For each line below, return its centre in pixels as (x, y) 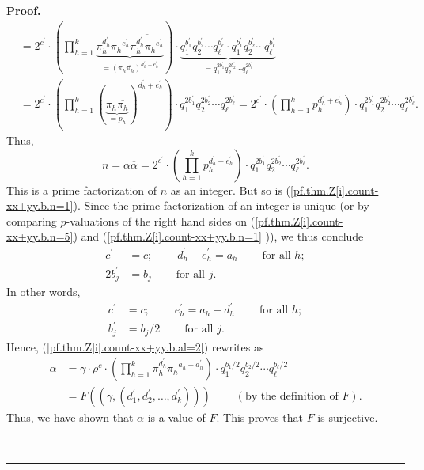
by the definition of (291, 397)
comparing (32, 220)
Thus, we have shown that (70, 417)
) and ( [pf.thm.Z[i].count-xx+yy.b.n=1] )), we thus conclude (218, 236)
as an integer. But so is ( (231, 190)
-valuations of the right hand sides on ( (161, 220)
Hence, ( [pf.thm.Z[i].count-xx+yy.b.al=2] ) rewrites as (135, 346)
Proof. (24, 10)
